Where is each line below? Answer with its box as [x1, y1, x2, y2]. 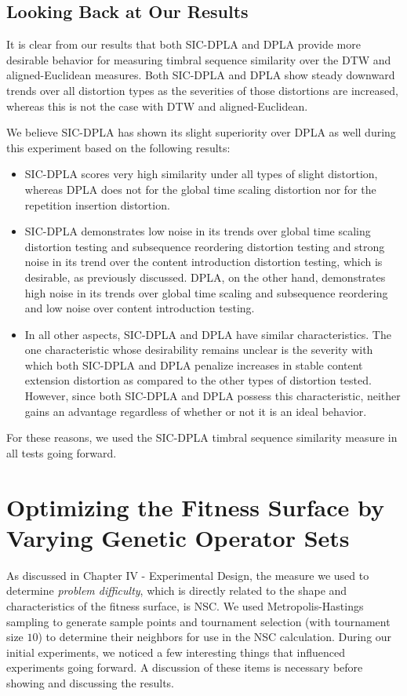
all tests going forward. [6, 444, 117, 461]
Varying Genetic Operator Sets [6, 521, 350, 553]
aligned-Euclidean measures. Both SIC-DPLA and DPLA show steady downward [6, 67, 395, 83]
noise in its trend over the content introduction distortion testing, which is [24, 253, 383, 270]
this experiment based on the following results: [6, 139, 231, 155]
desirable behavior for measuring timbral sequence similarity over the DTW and [6, 51, 391, 67]
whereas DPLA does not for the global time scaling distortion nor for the [24, 180, 376, 197]
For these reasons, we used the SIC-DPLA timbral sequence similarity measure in [6, 429, 398, 446]
